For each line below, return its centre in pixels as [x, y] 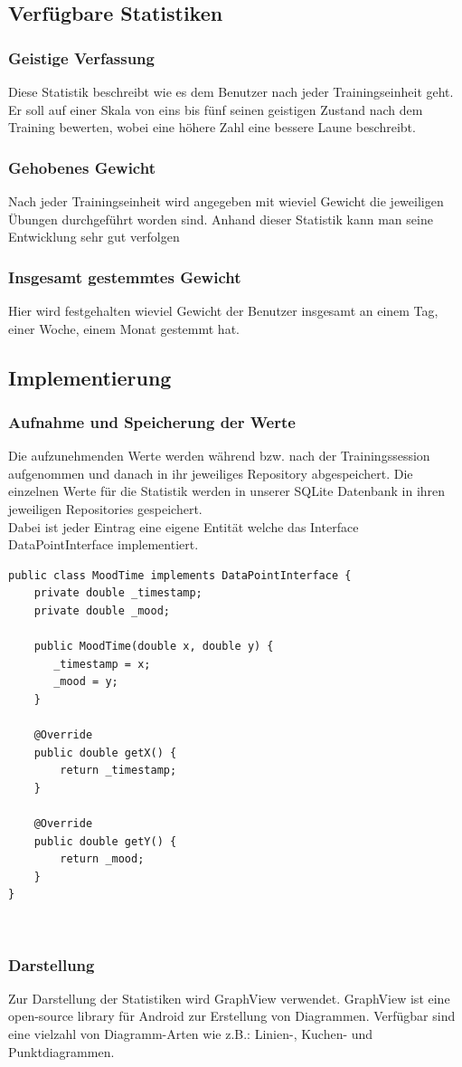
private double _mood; [102, 610]
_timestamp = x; [102, 664]
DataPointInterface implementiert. [104, 544]
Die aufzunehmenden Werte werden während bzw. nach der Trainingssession [219, 456]
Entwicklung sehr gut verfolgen [94, 237]
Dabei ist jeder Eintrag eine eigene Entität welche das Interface [184, 526]
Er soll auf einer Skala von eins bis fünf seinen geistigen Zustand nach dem [216, 109]
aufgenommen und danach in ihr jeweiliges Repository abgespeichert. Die [211, 473]
